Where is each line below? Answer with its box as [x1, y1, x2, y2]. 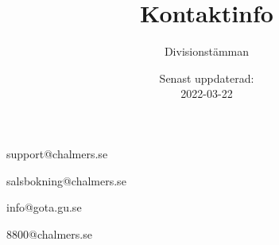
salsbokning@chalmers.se [6, 172, 126, 189]
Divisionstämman [164, 43, 250, 60]
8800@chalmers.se [6, 225, 92, 242]
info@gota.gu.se [6, 199, 82, 216]
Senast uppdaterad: [159, 69, 254, 86]
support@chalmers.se [6, 145, 108, 161]
